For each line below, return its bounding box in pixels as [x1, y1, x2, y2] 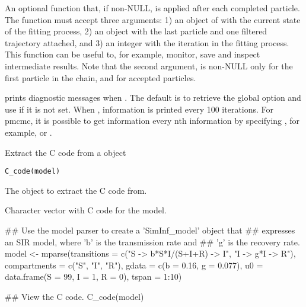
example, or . [5, 126, 52, 138]
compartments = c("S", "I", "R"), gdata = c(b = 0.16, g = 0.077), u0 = [5, 258, 263, 271]
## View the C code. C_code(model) [5, 290, 144, 302]
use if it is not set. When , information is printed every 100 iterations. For [5, 103, 274, 115]
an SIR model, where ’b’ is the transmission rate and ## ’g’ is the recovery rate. [5, 235, 300, 248]
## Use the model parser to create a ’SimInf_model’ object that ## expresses [5, 223, 295, 236]
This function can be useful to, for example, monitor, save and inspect [5, 48, 260, 60]
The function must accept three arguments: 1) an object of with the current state [5, 13, 301, 25]
